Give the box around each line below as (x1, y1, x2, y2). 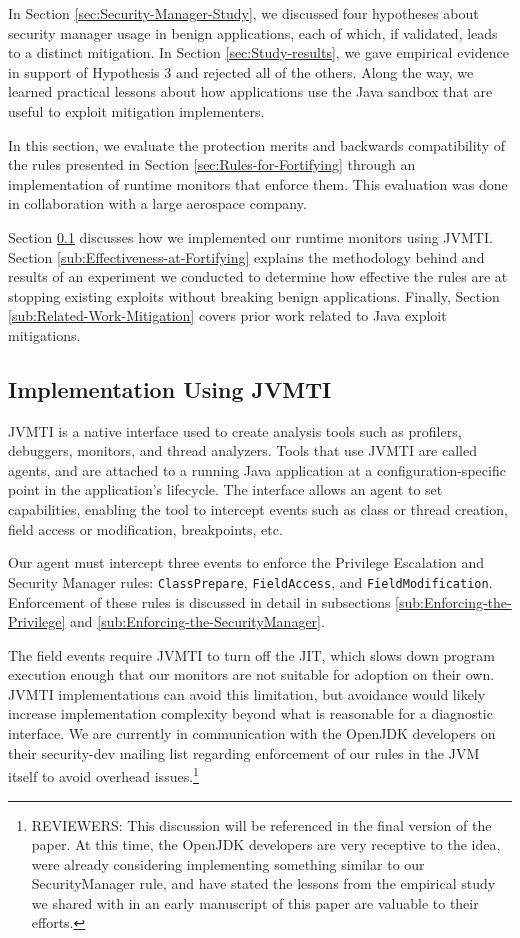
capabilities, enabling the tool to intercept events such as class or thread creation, (8, 499, 508, 520)
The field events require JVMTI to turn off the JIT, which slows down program (8, 644, 495, 665)
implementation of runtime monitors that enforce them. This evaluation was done (8, 173, 508, 194)
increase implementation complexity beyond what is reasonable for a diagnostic (8, 703, 493, 724)
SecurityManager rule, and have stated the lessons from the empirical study (31, 873, 496, 894)
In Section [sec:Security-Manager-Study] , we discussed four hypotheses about (8, 3, 479, 23)
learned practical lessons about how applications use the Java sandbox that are (8, 81, 493, 102)
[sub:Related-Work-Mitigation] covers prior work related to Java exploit (8, 305, 447, 326)
